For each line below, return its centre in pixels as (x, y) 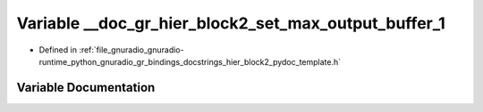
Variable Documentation (86, 88)
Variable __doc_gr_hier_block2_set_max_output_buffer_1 (231, 23)
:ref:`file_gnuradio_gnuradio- (131, 50)
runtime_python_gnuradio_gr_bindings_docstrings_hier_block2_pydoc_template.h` (190, 61)
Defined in (58, 50)
